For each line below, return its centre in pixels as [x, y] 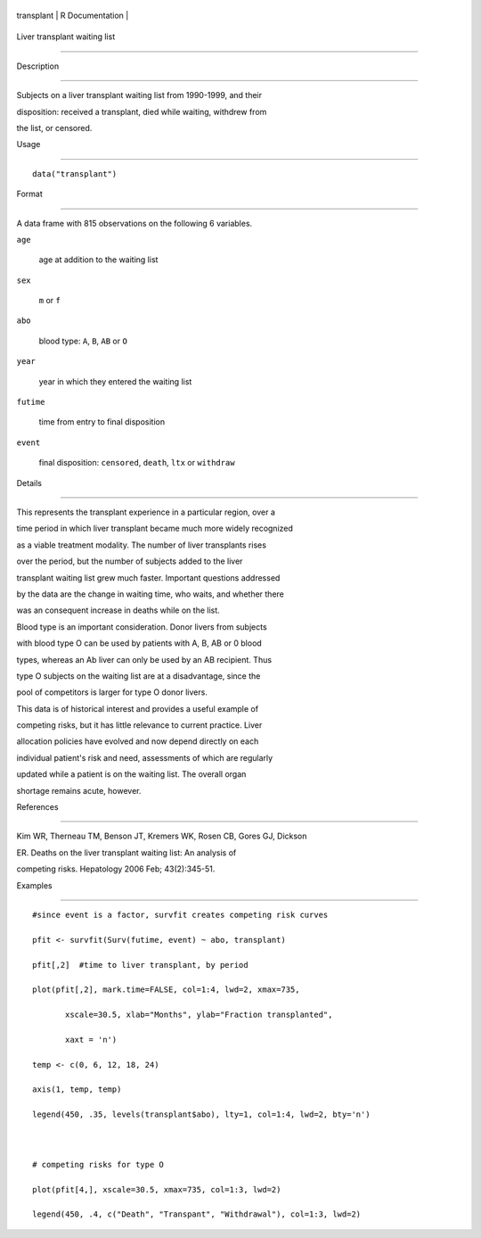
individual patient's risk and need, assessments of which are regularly [145, 757]
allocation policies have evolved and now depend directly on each [138, 741]
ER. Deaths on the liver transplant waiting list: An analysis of [126, 853]
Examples [34, 885]
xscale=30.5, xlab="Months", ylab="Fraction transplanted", [199, 1015]
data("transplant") [75, 173]
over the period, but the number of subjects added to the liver [130, 561]
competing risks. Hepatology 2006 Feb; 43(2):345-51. [116, 869]
